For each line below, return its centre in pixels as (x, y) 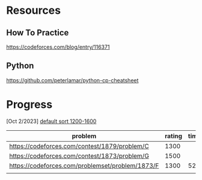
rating (173, 136)
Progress (29, 104)
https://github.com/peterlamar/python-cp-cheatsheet (72, 80)
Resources (34, 10)
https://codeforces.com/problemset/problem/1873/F (84, 166)
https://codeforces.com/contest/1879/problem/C (79, 146)
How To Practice (38, 33)
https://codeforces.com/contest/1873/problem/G (79, 155)
